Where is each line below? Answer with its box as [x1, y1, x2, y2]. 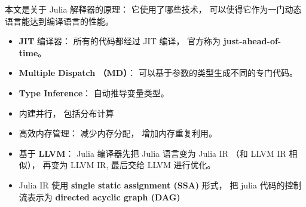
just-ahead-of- [223, 35, 281, 47]
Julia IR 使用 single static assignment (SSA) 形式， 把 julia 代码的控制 [19, 178, 302, 191]
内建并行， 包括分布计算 [19, 106, 114, 119]
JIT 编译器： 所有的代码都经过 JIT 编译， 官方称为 [19, 35, 221, 47]
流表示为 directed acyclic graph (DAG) [19, 190, 180, 203]
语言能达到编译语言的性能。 [5, 14, 114, 27]
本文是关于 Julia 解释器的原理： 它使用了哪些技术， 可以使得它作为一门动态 [5, 3, 302, 15]
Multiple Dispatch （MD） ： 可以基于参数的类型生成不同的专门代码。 [19, 66, 298, 79]
